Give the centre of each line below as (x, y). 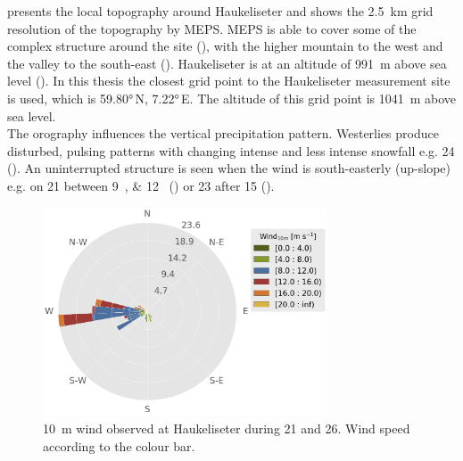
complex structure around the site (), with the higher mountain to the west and (225, 46)
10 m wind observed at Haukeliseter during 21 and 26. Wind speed (227, 428)
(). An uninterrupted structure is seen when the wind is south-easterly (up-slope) (229, 168)
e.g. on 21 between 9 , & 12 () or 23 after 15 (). (141, 185)
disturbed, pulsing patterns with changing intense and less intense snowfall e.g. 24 (231, 150)
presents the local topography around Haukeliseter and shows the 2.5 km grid (220, 11)
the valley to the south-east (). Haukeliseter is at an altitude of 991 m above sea (227, 63)
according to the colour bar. (119, 445)
